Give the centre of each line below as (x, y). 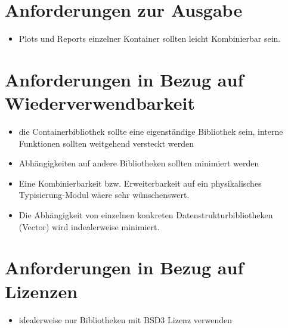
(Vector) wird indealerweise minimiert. (89, 226)
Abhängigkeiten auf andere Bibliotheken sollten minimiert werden (139, 163)
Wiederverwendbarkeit (100, 103)
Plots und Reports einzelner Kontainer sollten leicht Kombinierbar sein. (150, 38)
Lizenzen (41, 291)
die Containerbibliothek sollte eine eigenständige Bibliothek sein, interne (151, 131)
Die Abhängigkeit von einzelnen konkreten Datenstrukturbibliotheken (146, 215)
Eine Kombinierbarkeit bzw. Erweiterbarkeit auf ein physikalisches (140, 183)
